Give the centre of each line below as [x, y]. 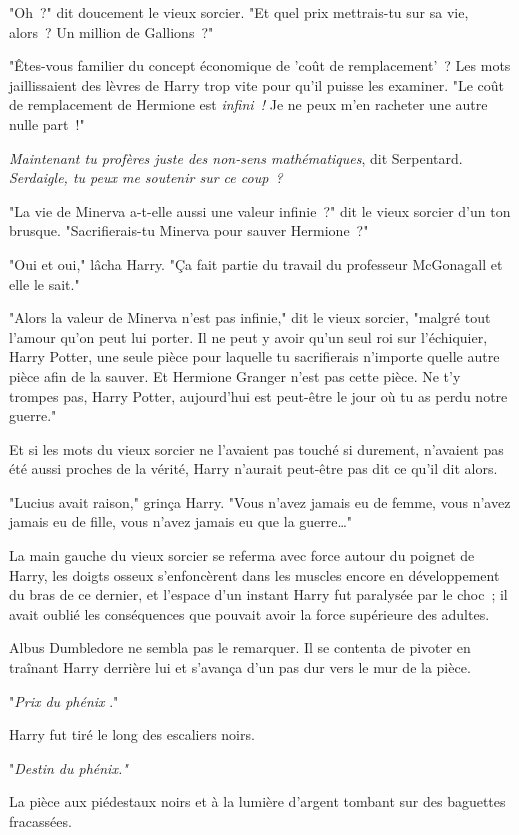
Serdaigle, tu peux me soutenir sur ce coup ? [146, 177]
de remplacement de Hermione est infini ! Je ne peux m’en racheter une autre [248, 104]
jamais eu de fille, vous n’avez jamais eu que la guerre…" [181, 521]
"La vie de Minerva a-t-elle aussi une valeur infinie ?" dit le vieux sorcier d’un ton [260, 210]
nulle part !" [47, 123]
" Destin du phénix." [68, 767]
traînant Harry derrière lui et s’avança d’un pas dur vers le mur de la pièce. [240, 667]
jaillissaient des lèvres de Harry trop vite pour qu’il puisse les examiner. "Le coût [257, 84]
